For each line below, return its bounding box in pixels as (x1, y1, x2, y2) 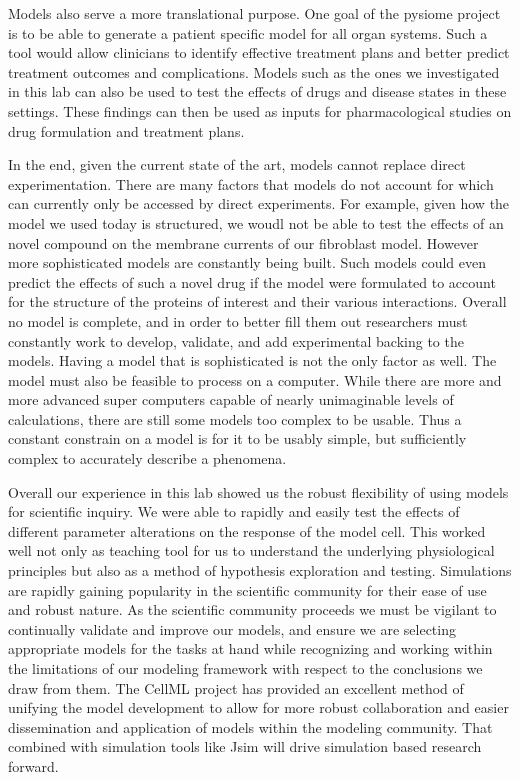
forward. (8, 755, 59, 776)
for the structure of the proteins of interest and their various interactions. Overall (8, 291, 507, 312)
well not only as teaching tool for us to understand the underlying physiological (8, 540, 495, 561)
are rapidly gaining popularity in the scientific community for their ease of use (8, 579, 487, 600)
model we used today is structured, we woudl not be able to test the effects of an (8, 212, 504, 233)
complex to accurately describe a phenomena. (8, 448, 287, 469)
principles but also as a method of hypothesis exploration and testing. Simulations (8, 560, 512, 581)
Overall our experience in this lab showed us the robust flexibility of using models (8, 481, 509, 502)
